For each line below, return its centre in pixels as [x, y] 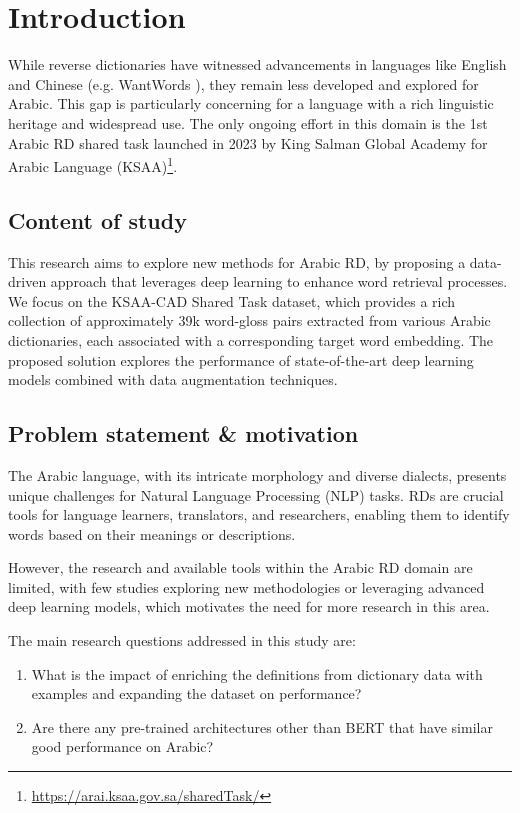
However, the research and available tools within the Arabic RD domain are [240, 567]
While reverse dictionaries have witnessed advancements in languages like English [257, 64]
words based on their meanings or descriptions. [152, 533]
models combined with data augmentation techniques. [173, 379]
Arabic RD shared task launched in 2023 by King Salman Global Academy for [248, 142]
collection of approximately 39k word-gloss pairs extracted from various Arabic [249, 320]
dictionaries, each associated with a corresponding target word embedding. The [251, 339]
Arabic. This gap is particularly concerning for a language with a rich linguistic [251, 103]
